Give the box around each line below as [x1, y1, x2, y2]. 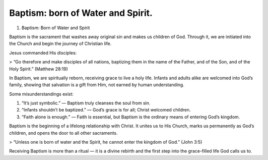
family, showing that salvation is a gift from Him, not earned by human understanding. [9, 82, 185, 88]
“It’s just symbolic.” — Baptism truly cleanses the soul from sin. [21, 100, 151, 106]
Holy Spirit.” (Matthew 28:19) [9, 66, 68, 72]
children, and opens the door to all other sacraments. [9, 130, 118, 136]
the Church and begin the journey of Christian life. [9, 41, 112, 47]
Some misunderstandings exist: [9, 91, 74, 97]
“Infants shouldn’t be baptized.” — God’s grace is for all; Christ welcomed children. [21, 107, 191, 113]
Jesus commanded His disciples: [9, 50, 77, 55]
